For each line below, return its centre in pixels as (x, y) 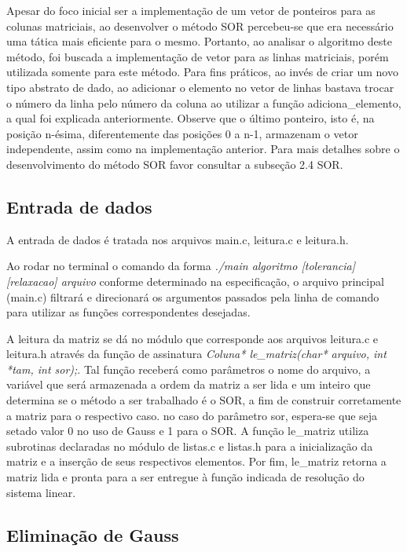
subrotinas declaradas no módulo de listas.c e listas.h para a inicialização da (190, 446)
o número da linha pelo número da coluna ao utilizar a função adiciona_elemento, (204, 102)
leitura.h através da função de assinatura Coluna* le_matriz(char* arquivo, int (196, 354)
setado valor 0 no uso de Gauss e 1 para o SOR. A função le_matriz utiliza (188, 431)
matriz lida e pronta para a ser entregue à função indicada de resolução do (185, 477)
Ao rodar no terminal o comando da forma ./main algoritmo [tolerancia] (181, 266)
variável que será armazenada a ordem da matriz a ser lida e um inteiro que (189, 384)
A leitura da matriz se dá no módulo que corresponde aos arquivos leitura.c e (192, 338)
